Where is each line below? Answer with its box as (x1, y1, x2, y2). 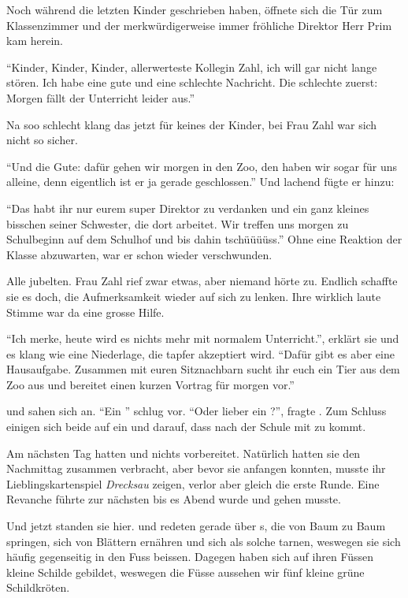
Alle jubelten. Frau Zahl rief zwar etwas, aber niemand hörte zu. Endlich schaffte (6, 273, 398, 289)
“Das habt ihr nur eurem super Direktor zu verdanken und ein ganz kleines (6, 199, 369, 216)
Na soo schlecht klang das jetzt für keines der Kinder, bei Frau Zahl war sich (6, 116, 377, 132)
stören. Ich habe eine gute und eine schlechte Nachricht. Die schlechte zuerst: (6, 74, 378, 91)
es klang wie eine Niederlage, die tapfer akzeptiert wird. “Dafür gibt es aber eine (6, 345, 395, 362)
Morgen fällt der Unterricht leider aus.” (6, 89, 195, 106)
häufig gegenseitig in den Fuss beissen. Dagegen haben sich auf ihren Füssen (6, 548, 374, 565)
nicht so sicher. (6, 132, 78, 148)
